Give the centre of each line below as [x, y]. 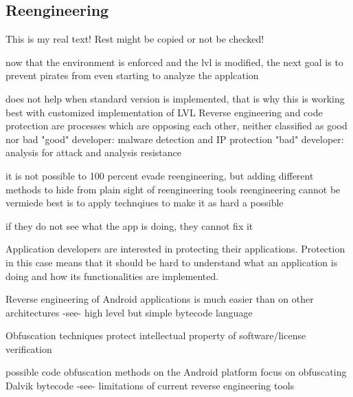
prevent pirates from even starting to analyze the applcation [132, 75]
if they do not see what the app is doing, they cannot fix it [129, 225]
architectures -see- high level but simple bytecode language [129, 312]
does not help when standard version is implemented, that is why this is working [175, 98]
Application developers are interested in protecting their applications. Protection [175, 249]
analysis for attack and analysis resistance [94, 152]
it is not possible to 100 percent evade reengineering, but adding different [160, 175]
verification [29, 348]
